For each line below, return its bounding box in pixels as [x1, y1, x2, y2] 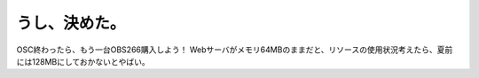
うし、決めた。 [16, 13, 126, 33]
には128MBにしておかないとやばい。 [16, 56, 150, 66]
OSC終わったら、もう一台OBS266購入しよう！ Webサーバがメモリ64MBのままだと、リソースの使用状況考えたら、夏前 [16, 44, 453, 55]
